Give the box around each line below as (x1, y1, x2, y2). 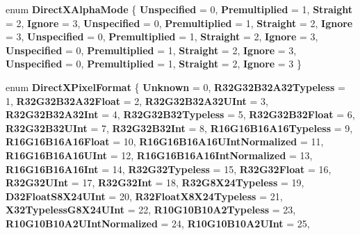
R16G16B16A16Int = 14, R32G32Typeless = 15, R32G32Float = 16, (6, 161, 332, 176)
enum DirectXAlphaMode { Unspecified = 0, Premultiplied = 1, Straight (6, 2, 353, 16)
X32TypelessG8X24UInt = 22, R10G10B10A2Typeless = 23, (6, 202, 296, 217)
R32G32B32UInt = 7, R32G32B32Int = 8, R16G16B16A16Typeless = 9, (6, 120, 353, 135)
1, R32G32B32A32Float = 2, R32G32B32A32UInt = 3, (6, 93, 268, 108)
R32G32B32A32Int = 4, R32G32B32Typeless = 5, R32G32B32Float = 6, (6, 107, 355, 122)
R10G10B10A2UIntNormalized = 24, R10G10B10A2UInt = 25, (6, 216, 310, 230)
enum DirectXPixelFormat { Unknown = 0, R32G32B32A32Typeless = (6, 79, 345, 94)
